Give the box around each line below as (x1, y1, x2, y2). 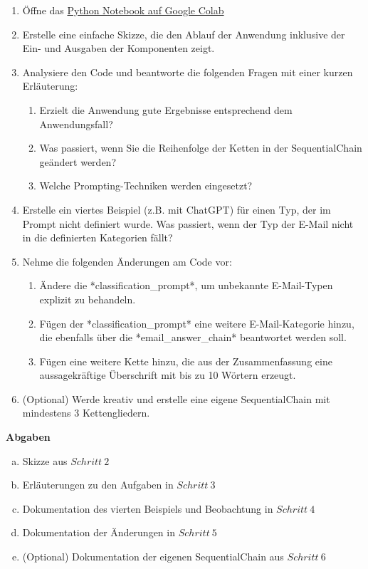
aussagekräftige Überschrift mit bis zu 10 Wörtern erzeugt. (39, 367, 296, 382)
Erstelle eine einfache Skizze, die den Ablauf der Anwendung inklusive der (22, 26, 345, 41)
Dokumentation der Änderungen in (22, 525, 175, 540)
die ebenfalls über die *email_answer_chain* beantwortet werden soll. (39, 330, 347, 345)
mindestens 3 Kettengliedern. (22, 405, 150, 420)
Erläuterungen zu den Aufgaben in (22, 477, 174, 492)
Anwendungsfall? (39, 116, 113, 131)
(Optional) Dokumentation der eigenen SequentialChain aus (22, 549, 284, 564)
